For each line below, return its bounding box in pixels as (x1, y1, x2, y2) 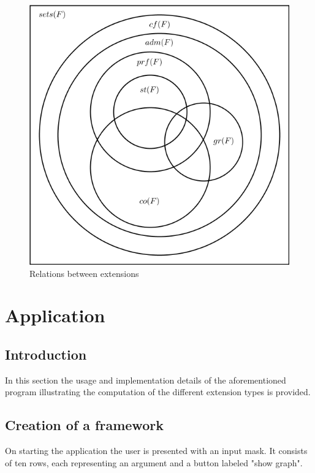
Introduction (5, 344, 87, 363)
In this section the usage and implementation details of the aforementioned (5, 373, 286, 386)
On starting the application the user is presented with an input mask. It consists (5, 444, 308, 457)
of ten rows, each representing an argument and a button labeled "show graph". (5, 456, 303, 469)
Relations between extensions (29, 267, 139, 279)
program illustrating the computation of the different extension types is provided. (5, 385, 311, 398)
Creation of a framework (5, 415, 164, 434)
